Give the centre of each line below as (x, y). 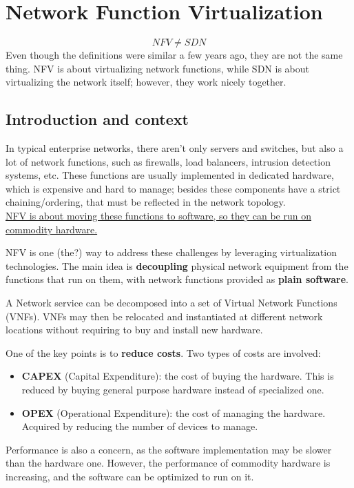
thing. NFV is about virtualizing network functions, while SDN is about (157, 68)
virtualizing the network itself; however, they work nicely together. (146, 82)
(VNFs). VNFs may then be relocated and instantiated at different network (164, 316)
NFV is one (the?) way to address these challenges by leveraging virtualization (171, 252)
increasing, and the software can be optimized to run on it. (130, 476)
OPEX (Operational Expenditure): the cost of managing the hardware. (174, 412)
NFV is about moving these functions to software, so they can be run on (158, 216)
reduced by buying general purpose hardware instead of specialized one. (173, 390)
